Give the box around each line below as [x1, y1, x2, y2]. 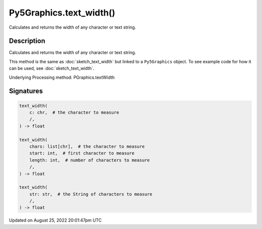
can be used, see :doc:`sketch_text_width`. [9, 66, 95, 71]
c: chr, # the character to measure [29, 110, 119, 115]
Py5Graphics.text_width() [9, 7, 115, 18]
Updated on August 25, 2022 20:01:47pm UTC [9, 217, 102, 223]
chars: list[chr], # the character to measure [29, 143, 145, 149]
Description [9, 37, 46, 45]
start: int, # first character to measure [29, 151, 134, 156]
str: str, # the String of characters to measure [29, 191, 152, 197]
